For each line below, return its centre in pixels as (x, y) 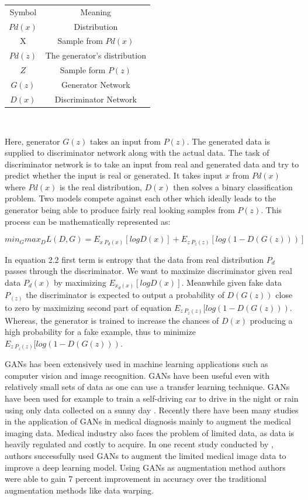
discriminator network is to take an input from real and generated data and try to (152, 164)
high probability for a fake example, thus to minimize (100, 332)
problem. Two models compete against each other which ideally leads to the (141, 198)
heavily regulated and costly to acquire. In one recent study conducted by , (139, 444)
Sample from (80, 41)
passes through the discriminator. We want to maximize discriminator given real (148, 271)
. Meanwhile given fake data (232, 282)
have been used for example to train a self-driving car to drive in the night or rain (152, 398)
